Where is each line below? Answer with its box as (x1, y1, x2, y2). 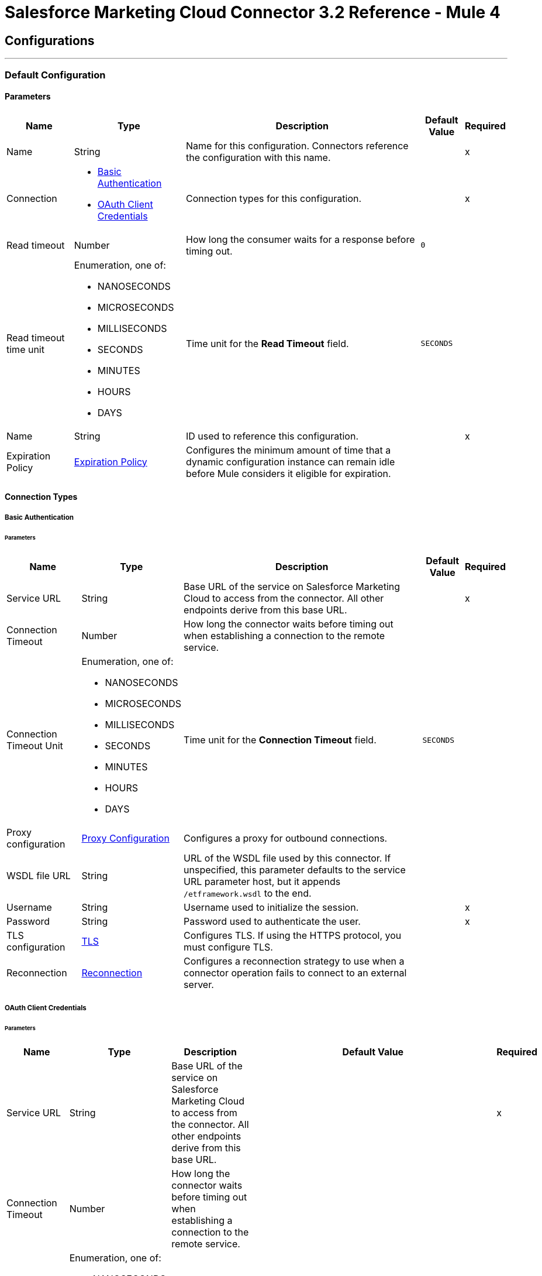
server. (184, 979, 214, 991)
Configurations (5, 33, 95, 48)
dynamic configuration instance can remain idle (186, 455, 395, 468)
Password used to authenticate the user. (184, 915, 361, 928)
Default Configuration (5, 68, 106, 81)
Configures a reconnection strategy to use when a (184, 955, 405, 968)
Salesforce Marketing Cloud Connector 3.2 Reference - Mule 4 (5, 2, 500, 22)
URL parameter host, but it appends (184, 876, 341, 888)
